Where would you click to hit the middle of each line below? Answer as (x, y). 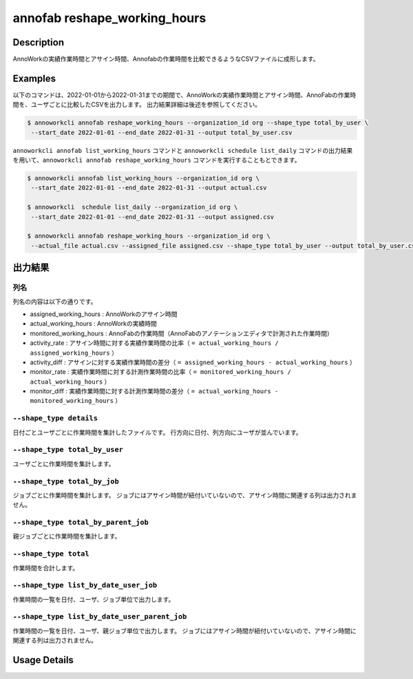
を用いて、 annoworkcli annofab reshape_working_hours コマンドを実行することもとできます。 (157, 160)
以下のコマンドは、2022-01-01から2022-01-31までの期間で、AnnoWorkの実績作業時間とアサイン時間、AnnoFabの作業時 (184, 95)
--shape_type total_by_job (66, 481)
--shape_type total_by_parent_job (81, 522)
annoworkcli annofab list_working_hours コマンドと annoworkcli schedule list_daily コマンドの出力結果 (183, 150)
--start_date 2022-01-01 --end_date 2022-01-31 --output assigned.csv (153, 217)
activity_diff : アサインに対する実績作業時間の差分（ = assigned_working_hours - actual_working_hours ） (193, 362)
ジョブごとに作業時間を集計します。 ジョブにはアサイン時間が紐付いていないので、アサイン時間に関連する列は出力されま (185, 495)
